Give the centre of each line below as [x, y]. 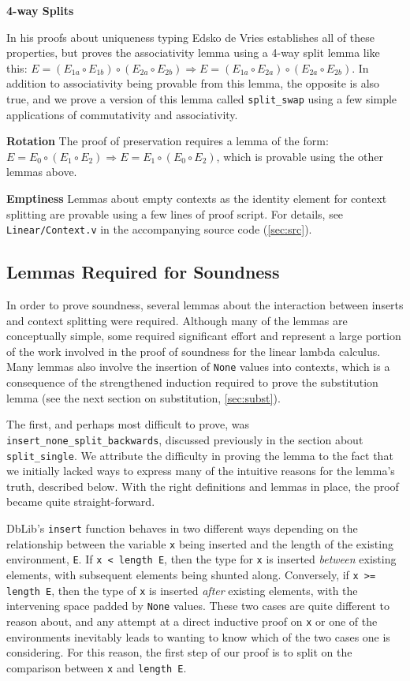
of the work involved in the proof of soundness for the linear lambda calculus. [194, 351]
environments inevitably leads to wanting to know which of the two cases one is [198, 636]
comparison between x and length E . [97, 667]
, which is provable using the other [300, 156]
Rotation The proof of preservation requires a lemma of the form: [168, 141]
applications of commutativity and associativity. [122, 114]
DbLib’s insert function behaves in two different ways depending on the [182, 528]
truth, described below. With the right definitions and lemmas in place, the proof [203, 486]
